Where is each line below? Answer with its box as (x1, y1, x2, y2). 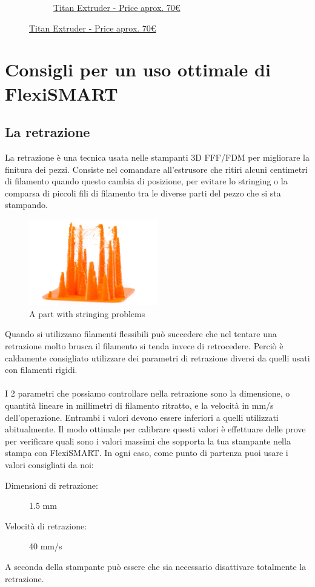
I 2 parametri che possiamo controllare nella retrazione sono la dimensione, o (5, 387, 290, 400)
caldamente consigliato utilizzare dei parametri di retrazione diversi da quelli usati (5, 351, 310, 364)
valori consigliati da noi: (5, 458, 94, 471)
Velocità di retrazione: (5, 519, 87, 532)
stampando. (5, 198, 48, 211)
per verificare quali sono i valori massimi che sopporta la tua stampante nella (5, 434, 291, 447)
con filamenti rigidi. (5, 363, 78, 376)
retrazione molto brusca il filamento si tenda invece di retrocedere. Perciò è (5, 340, 283, 352)
